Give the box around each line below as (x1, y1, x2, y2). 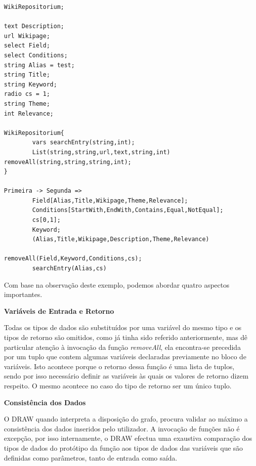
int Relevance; (4, 110, 54, 117)
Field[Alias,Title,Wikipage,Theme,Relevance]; (32, 197, 188, 204)
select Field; (4, 42, 50, 49)
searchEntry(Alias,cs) (32, 265, 107, 272)
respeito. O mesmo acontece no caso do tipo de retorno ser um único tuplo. (4, 380, 232, 390)
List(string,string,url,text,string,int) (32, 148, 171, 156)
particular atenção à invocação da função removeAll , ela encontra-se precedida (4, 341, 241, 352)
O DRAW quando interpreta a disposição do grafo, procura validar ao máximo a (4, 414, 248, 424)
